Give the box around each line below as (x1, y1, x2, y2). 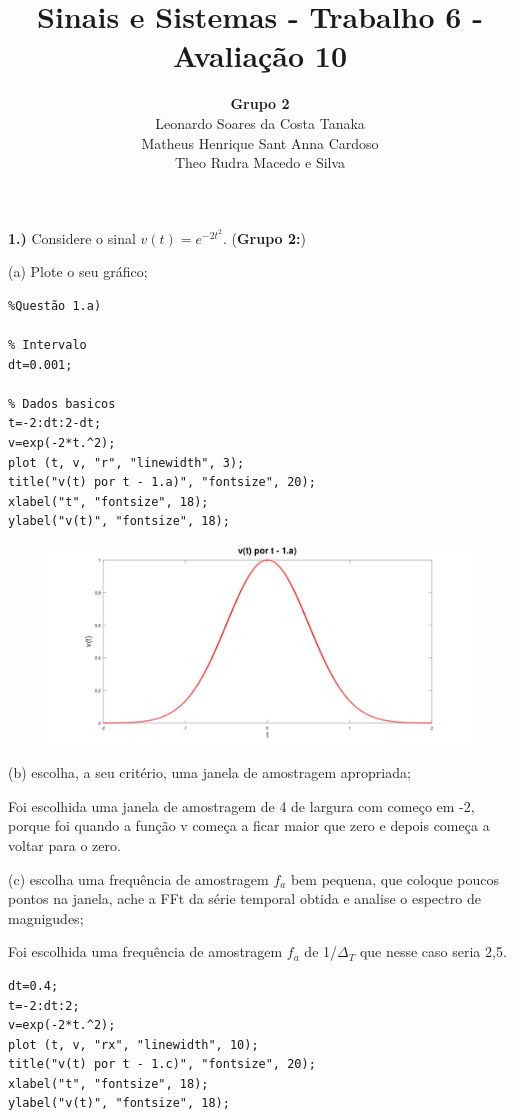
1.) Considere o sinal (8, 227, 136, 248)
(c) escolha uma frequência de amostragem (8, 868, 269, 889)
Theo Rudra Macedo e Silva (174, 152, 346, 173)
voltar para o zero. (8, 834, 121, 855)
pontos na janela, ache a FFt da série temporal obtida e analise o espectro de (8, 888, 481, 909)
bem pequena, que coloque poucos (290, 868, 500, 889)
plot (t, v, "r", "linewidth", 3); (8, 455, 245, 470)
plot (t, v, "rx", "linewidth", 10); (8, 1037, 259, 1052)
